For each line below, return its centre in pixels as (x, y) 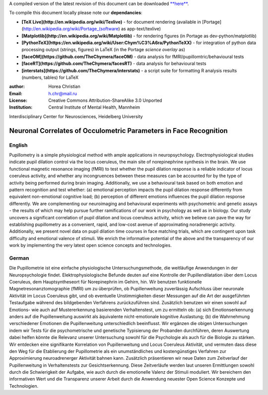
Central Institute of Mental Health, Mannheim (94, 107)
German (19, 258)
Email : (16, 93)
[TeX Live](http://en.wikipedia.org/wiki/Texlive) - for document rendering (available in (111, 22)
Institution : (21, 107)
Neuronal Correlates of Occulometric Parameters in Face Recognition (118, 131)
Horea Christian (64, 86)
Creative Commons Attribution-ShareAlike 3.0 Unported (105, 100)
